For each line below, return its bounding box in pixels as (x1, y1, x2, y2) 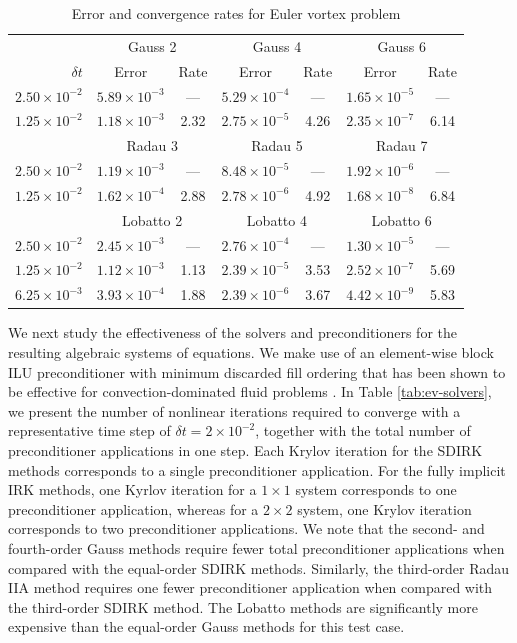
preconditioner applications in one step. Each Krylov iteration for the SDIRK (8, 439, 483, 460)
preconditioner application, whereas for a (8, 498, 259, 519)
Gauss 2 (127, 35, 177, 56)
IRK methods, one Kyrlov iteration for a (8, 479, 257, 500)
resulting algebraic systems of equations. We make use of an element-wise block (8, 341, 494, 362)
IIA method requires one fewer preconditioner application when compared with (8, 577, 493, 598)
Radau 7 (375, 135, 428, 156)
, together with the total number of (255, 420, 471, 441)
